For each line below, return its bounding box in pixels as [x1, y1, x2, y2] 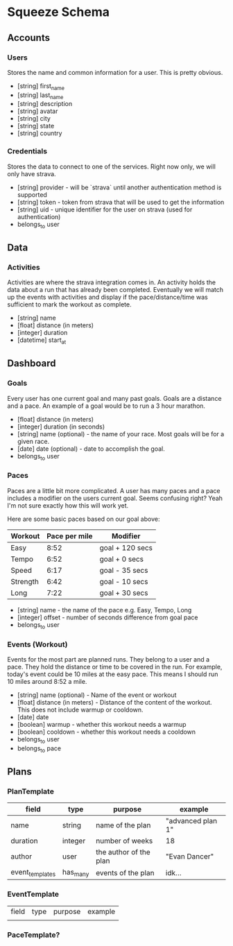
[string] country [17, 129, 62, 137]
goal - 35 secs [99, 565, 148, 575]
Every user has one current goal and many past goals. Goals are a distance [7, 394, 222, 402]
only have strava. [7, 169, 57, 178]
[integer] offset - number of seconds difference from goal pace [17, 613, 198, 621]
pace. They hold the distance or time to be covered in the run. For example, [7, 662, 223, 671]
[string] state [17, 122, 55, 130]
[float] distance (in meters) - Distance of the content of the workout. [17, 698, 213, 706]
